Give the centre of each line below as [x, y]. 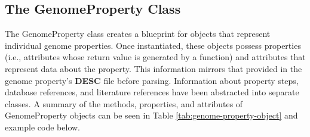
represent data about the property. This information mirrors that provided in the [154, 68]
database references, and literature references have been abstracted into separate [152, 92]
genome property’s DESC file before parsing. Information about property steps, [152, 80]
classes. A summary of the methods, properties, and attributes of [124, 103]
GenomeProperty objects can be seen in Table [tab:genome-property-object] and [151, 115]
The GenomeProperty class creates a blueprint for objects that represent [138, 34]
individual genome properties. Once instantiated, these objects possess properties [153, 45]
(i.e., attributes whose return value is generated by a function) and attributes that [155, 57]
